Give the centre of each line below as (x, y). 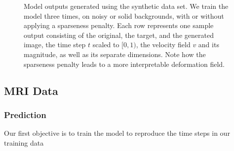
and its (209, 45)
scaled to (106, 45)
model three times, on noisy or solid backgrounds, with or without (124, 15)
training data (24, 142)
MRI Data (31, 90)
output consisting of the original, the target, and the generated (119, 35)
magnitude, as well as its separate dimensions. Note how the (115, 54)
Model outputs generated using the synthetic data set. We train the (126, 6)
